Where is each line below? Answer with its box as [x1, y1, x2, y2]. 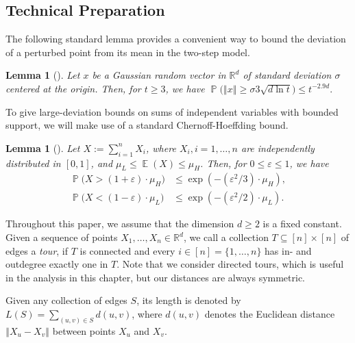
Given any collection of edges [5, 293, 127, 307]
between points [52, 323, 116, 338]
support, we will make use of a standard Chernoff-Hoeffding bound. [5, 118, 289, 132]
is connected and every [79, 243, 175, 257]
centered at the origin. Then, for [5, 81, 141, 95]
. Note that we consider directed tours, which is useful [117, 257, 344, 271]
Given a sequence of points [5, 230, 118, 244]
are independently [241, 140, 315, 155]
